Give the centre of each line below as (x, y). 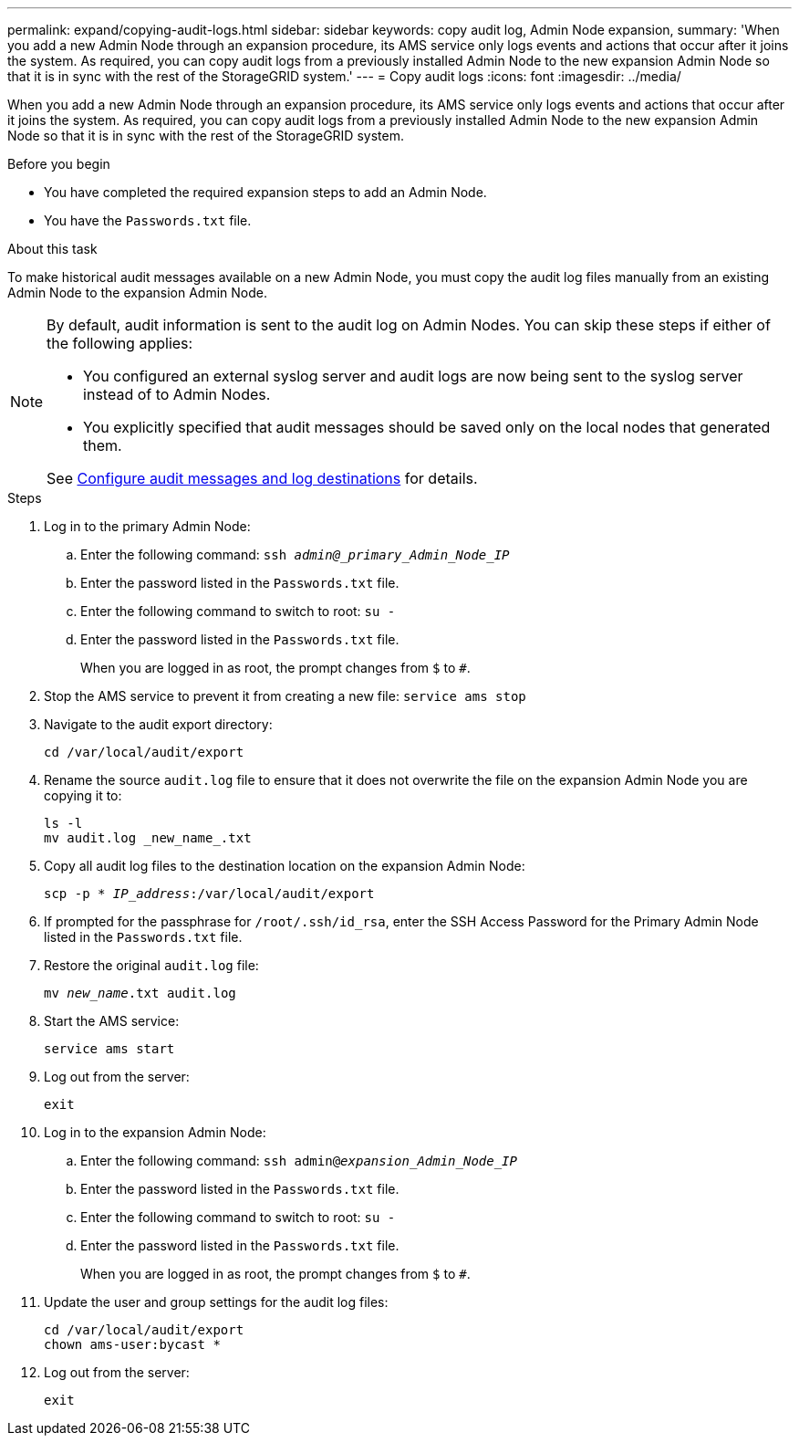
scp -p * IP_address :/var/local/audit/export (209, 894)
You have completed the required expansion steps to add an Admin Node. (265, 192)
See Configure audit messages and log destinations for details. (262, 478)
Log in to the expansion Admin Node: (155, 1132)
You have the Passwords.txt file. (148, 220)
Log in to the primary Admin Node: (147, 526)
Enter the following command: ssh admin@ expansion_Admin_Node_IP (299, 1161)
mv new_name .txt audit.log (140, 993)
